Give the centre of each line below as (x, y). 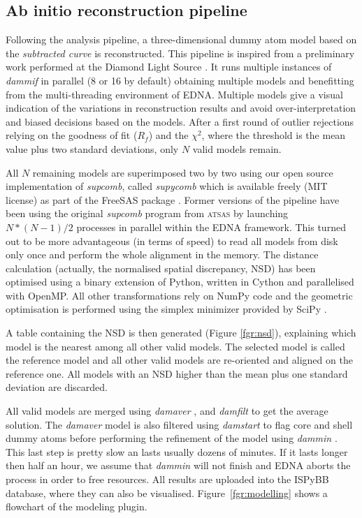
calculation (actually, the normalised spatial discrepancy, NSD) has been (161, 268)
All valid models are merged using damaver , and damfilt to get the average (167, 411)
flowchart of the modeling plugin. (77, 506)
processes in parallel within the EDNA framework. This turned (211, 227)
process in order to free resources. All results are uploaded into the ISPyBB (167, 479)
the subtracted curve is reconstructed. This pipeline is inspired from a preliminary (180, 53)
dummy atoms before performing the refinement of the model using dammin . (172, 438)
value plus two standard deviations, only (92, 148)
